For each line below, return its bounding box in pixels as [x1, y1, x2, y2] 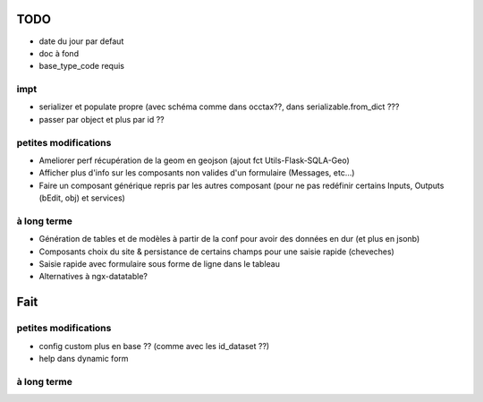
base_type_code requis [38, 61, 125, 72]
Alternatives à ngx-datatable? [38, 271, 148, 282]
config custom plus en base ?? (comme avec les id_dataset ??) [38, 340, 270, 351]
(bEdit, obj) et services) [38, 192, 125, 203]
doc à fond [38, 47, 80, 58]
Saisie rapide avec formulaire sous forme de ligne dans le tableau [38, 259, 281, 269]
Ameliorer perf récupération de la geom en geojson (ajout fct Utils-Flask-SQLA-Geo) [38, 155, 351, 166]
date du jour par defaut [38, 36, 124, 47]
